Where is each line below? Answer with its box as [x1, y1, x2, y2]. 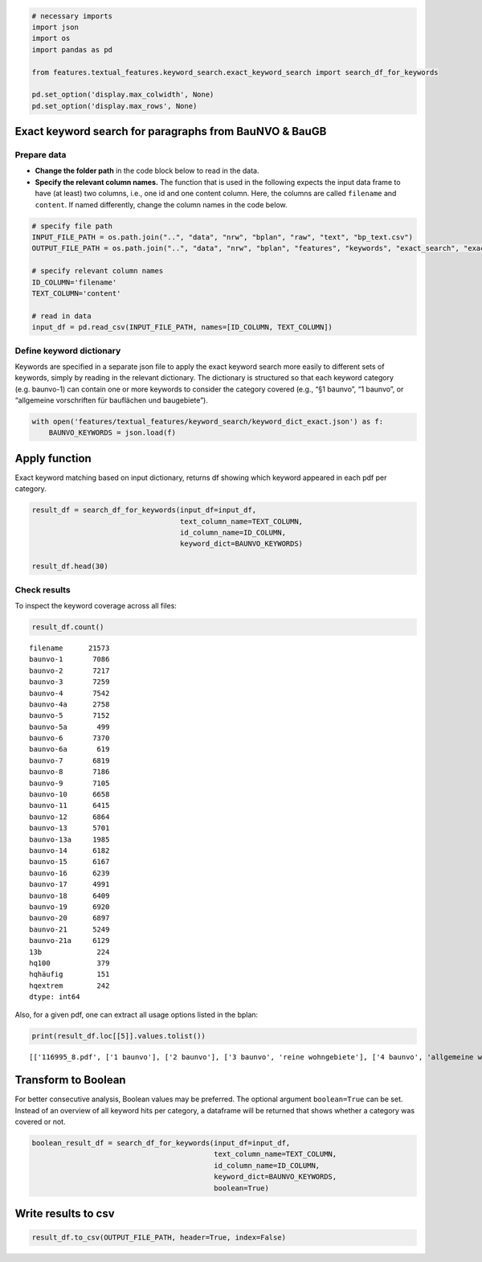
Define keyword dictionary [14, 345, 121, 356]
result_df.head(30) [31, 562, 108, 571]
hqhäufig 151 [29, 969, 110, 979]
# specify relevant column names [31, 266, 164, 276]
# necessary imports [31, 11, 112, 20]
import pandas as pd [31, 45, 112, 54]
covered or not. [14, 1117, 66, 1127]
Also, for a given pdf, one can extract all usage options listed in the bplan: [14, 1010, 259, 1020]
